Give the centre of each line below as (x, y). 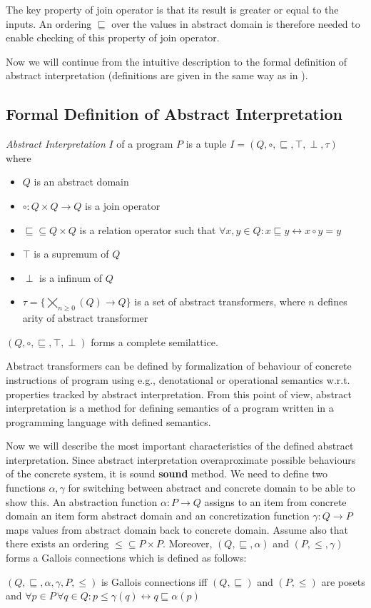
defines (332, 302)
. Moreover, (188, 543)
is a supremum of (71, 254)
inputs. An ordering (49, 23)
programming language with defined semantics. (108, 421)
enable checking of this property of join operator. (113, 37)
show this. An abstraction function (82, 501)
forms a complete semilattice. (154, 341)
